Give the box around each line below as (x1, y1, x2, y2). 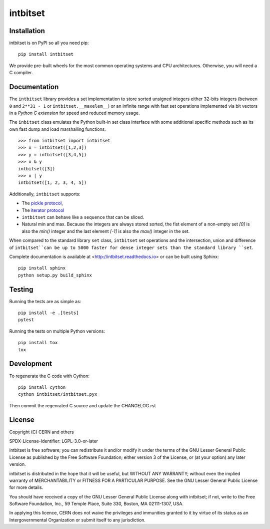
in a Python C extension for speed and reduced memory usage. (9, 110, 140, 116)
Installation (9, 27, 45, 35)
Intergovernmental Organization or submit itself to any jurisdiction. (9, 516, 146, 523)
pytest (18, 317, 34, 323)
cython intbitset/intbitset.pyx (18, 391, 97, 397)
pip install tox (18, 340, 58, 346)
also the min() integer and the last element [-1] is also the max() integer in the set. (21, 228, 190, 234)
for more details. (9, 484, 43, 490)
